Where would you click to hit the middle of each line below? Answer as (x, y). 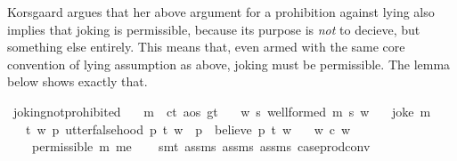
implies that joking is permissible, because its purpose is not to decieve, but (214, 29)
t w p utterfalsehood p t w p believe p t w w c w (188, 129)
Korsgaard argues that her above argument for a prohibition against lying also (221, 12)
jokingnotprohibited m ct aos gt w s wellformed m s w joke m (222, 111)
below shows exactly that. (78, 81)
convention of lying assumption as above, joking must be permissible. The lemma (229, 64)
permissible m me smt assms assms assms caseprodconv (201, 146)
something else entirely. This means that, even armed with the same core (206, 47)
